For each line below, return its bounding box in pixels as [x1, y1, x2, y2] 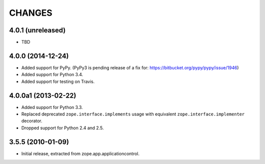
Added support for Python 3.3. [21, 104, 83, 110]
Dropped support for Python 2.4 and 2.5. [21, 125, 104, 131]
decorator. [21, 118, 43, 124]
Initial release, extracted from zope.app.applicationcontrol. [21, 150, 140, 157]
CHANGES [9, 7, 53, 18]
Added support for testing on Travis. [21, 79, 95, 84]
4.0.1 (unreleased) [9, 26, 66, 34]
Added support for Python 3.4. [21, 72, 83, 78]
